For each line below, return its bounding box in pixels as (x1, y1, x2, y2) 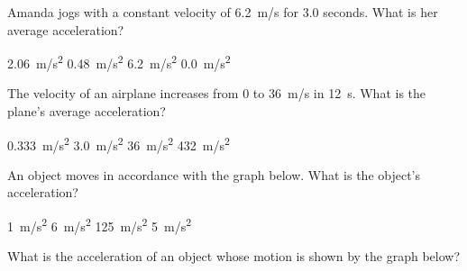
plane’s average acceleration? (7, 102, 166, 121)
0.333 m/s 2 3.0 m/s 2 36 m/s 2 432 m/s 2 (7, 132, 230, 154)
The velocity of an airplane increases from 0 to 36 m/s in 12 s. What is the (7, 84, 426, 103)
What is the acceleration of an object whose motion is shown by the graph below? (7, 247, 461, 266)
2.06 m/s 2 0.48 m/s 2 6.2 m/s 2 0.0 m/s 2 (7, 51, 231, 72)
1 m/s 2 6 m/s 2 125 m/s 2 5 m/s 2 (7, 214, 192, 235)
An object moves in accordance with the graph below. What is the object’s (7, 165, 421, 184)
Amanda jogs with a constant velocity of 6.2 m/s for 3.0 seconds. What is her (7, 3, 438, 21)
